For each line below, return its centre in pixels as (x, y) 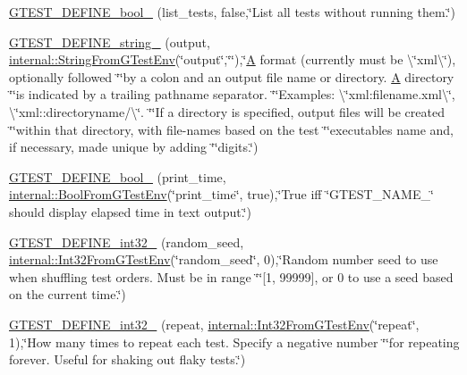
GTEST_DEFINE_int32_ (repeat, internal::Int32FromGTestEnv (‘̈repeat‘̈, (214, 324)
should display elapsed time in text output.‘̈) (130, 211)
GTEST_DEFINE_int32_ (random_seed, (127, 242)
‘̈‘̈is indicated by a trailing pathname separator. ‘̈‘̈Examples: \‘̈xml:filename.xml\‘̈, (232, 94)
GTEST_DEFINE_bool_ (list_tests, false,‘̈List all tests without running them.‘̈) (232, 12)
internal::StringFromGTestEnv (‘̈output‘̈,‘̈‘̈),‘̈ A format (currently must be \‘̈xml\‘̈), (233, 59)
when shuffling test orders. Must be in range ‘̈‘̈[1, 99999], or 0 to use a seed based (231, 276)
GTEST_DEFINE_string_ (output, (110, 42)
